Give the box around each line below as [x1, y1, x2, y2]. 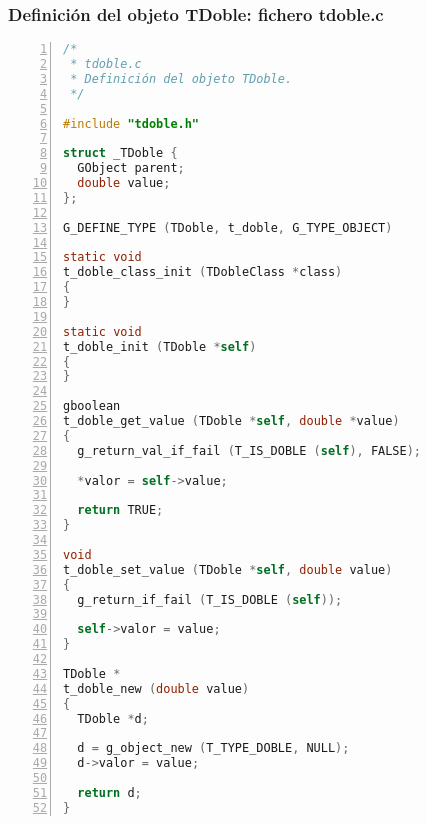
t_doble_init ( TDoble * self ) [63, 339, 257, 354]
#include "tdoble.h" [63, 116, 200, 131]
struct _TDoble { [63, 146, 178, 161]
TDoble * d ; [77, 711, 149, 726]
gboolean [63, 399, 121, 414]
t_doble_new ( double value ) [63, 681, 250, 696]
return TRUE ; [77, 503, 164, 518]
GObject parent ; [77, 161, 185, 176]
